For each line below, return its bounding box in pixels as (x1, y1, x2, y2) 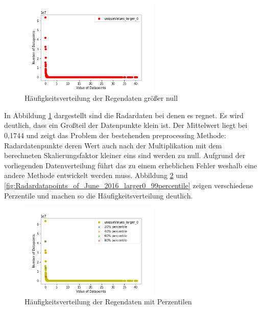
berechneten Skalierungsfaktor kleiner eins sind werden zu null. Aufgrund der (4, 150, 246, 161)
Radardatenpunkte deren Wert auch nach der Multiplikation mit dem (4, 140, 222, 150)
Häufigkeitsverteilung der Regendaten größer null (25, 93, 178, 103)
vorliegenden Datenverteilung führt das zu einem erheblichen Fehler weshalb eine (4, 160, 257, 170)
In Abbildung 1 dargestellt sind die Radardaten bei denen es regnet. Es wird (4, 109, 244, 120)
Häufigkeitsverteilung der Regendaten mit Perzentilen (25, 296, 192, 307)
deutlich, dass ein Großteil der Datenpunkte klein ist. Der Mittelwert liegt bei (4, 120, 248, 130)
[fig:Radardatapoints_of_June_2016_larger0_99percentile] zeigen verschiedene (4, 180, 253, 190)
